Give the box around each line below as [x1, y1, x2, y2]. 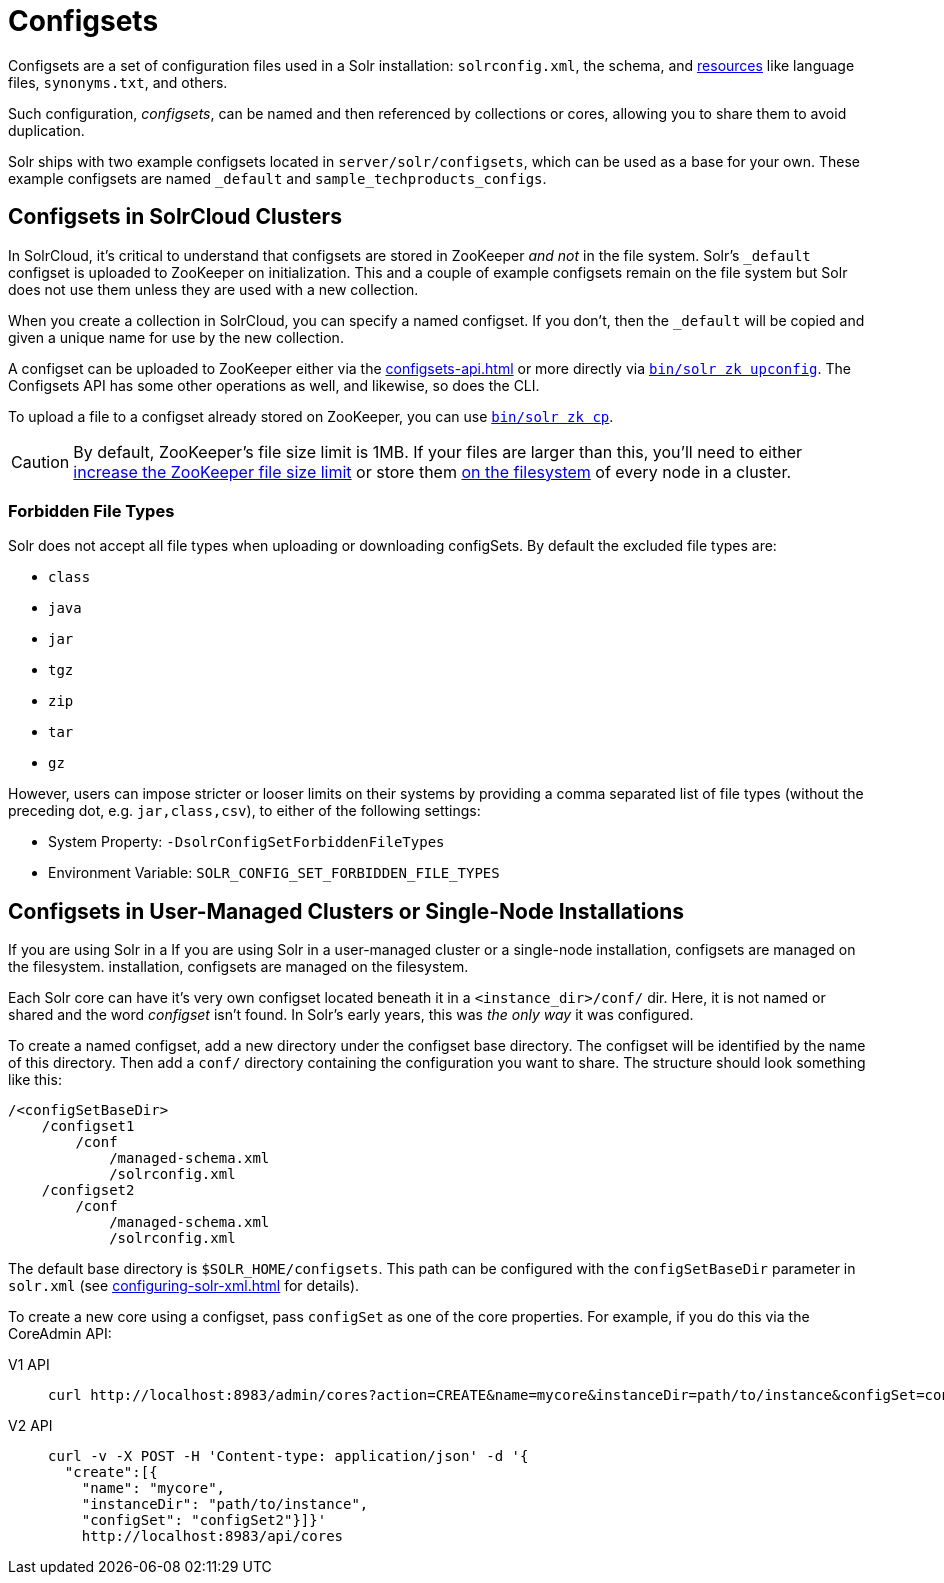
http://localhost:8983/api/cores [81, 1528, 344, 1545]
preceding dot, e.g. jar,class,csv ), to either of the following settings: [8, 802, 481, 820]
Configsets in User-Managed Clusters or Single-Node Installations [8, 898, 685, 924]
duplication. [8, 121, 85, 139]
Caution [11, 451, 70, 472]
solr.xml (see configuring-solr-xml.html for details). [8, 1277, 360, 1295]
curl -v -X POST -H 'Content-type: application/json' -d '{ [48, 1448, 529, 1465]
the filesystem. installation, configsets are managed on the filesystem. [8, 958, 469, 976]
